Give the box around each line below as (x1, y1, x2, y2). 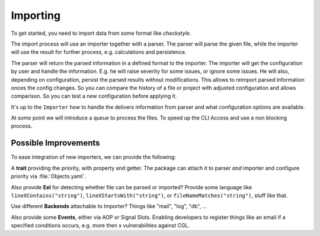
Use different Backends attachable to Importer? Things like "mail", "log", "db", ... (11, 203, 207, 210)
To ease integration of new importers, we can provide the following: (11, 154, 176, 161)
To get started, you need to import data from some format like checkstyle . (11, 30, 191, 37)
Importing (11, 9, 61, 22)
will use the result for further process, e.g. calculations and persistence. (11, 49, 187, 56)
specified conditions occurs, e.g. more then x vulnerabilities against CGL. (11, 222, 190, 229)
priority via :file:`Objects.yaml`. (11, 173, 86, 180)
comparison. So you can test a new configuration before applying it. (11, 92, 177, 100)
